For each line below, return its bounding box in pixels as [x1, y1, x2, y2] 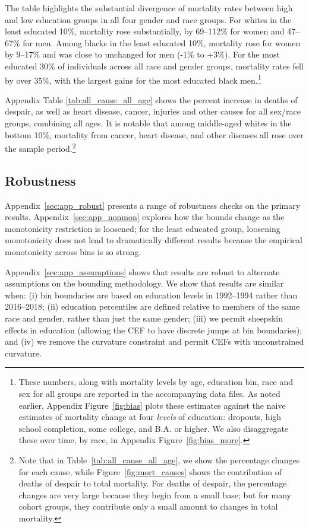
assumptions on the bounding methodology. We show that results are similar [5, 277, 284, 290]
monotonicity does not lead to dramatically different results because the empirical [5, 234, 302, 246]
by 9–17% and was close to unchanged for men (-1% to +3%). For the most [5, 48, 280, 61]
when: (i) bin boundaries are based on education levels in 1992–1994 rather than [5, 288, 298, 301]
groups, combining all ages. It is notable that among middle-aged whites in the [5, 117, 292, 129]
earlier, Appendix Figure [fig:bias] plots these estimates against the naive [18, 399, 286, 411]
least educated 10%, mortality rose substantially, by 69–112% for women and [5, 25, 285, 37]
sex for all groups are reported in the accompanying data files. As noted [18, 387, 280, 399]
